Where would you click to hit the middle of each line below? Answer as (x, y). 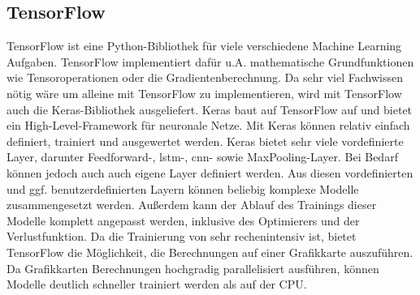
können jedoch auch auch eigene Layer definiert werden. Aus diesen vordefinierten (210, 172)
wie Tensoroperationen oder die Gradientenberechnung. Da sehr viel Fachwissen (205, 77)
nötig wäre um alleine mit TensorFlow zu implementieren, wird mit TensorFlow (204, 93)
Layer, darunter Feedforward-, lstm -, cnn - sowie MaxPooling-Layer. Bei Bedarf (202, 157)
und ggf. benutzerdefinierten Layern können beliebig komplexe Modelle (183, 188)
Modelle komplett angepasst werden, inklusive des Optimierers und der (183, 220)
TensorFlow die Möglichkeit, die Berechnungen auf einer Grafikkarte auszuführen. (210, 252)
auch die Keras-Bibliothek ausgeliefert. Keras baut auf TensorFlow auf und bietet (210, 109)
